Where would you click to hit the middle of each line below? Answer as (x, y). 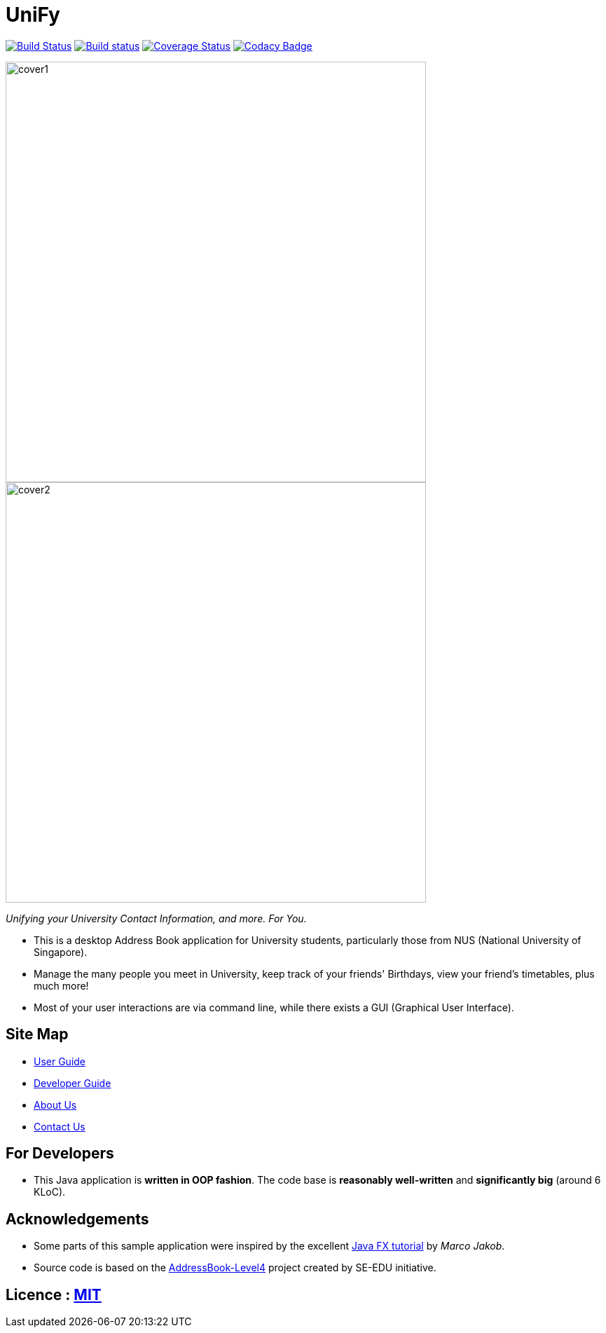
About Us (55, 1105)
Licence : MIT (54, 1294)
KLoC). (50, 1192)
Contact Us (60, 1126)
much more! (61, 985)
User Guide (60, 1061)
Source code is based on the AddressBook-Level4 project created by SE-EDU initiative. (235, 1268)
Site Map (37, 1034)
